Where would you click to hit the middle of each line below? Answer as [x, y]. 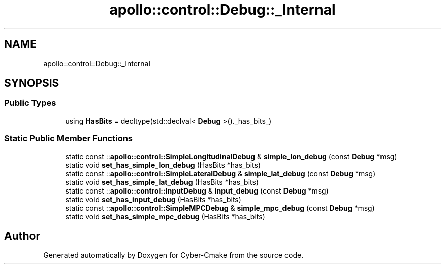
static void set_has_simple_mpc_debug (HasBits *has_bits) [165, 216]
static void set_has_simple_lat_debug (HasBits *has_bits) [162, 182]
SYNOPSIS [32, 83]
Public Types [30, 103]
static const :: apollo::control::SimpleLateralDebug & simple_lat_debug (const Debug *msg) [220, 173]
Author [22, 236]
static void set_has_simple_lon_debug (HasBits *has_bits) [163, 165]
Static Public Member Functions [69, 139]
